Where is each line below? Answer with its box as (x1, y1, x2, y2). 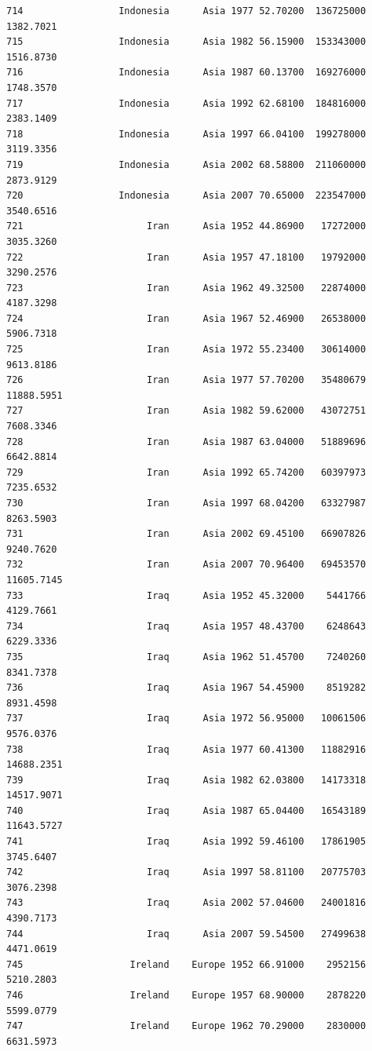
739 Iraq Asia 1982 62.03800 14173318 (6, 774, 367, 786)
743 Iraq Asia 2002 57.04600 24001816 (6, 897, 367, 909)
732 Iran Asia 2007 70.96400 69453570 (6, 559, 367, 571)
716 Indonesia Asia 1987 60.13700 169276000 (6, 67, 367, 78)
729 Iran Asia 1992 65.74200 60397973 (6, 466, 367, 478)
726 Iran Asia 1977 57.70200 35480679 (6, 374, 367, 386)
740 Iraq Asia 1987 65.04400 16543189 (6, 805, 367, 816)
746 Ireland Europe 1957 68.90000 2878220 (6, 990, 367, 1001)
